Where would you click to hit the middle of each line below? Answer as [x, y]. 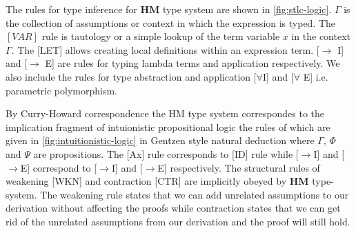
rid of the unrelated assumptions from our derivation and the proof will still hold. [178, 221]
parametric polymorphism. [61, 90]
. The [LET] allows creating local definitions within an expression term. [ [165, 49]
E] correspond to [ [59, 167]
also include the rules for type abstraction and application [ [131, 76]
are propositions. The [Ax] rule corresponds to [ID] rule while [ [166, 153]
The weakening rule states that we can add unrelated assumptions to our [195, 194]
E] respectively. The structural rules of [239, 167]
